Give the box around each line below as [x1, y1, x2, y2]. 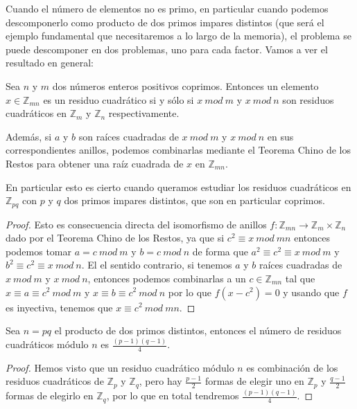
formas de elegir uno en [204, 374, 304, 388]
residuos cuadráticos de [6, 374, 104, 388]
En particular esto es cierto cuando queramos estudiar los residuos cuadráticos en [6, 179, 351, 194]
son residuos [282, 92, 334, 107]
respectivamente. [108, 106, 180, 120]
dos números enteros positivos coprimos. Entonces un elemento [52, 78, 319, 93]
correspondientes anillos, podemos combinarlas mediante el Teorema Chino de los [6, 143, 351, 157]
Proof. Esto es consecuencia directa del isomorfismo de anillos [6, 217, 267, 231]
